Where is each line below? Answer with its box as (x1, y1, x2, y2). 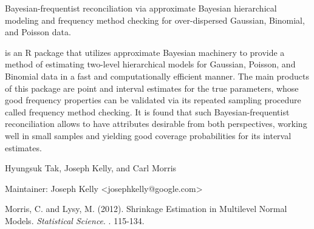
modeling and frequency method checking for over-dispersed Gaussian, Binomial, (5, 13, 305, 26)
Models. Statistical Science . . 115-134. (5, 214, 145, 227)
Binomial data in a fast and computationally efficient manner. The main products (5, 69, 309, 82)
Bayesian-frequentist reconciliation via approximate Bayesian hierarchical (5, 2, 277, 14)
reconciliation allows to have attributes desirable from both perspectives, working (5, 117, 307, 130)
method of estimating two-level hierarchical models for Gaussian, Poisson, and (5, 58, 296, 70)
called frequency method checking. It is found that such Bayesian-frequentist (5, 105, 290, 118)
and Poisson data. (5, 26, 71, 38)
